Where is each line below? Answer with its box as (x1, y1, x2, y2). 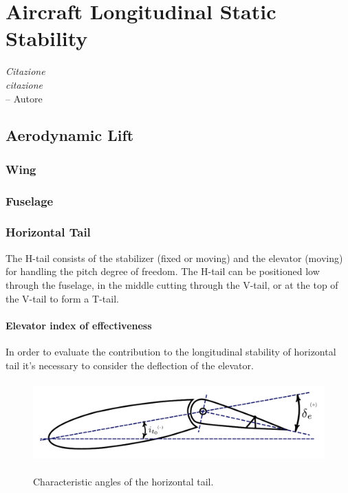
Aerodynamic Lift (6, 124, 134, 146)
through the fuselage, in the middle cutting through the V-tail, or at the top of (6, 277, 338, 292)
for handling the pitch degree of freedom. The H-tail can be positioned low (6, 264, 320, 278)
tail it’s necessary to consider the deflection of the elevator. (6, 358, 254, 372)
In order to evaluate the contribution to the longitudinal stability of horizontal (6, 344, 336, 358)
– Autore (6, 91, 43, 105)
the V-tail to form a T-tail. (6, 291, 119, 305)
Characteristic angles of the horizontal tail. (33, 474, 214, 488)
